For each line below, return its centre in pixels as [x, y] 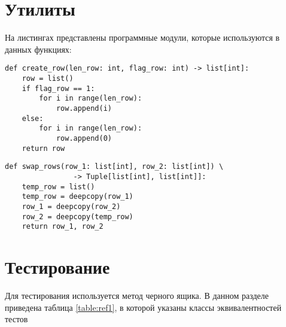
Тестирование [57, 267]
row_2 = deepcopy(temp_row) [77, 217]
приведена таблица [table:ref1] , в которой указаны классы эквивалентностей [143, 307]
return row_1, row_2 [63, 227]
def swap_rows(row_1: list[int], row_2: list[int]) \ [114, 167]
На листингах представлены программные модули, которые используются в [142, 37]
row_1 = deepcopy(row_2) [71, 206]
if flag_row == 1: [58, 88]
